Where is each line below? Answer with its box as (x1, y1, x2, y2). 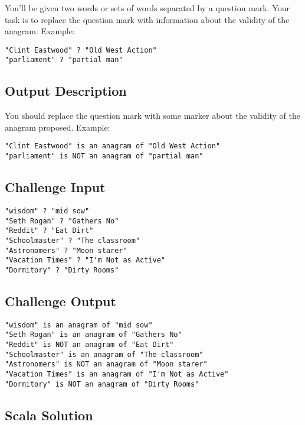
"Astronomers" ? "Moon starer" (5, 246, 127, 255)
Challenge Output (5, 291, 116, 310)
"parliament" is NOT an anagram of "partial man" (5, 152, 204, 161)
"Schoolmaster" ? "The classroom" (5, 236, 140, 245)
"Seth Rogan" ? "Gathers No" (5, 216, 119, 225)
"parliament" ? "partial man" (5, 56, 123, 64)
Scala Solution (5, 405, 93, 424)
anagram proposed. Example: (5, 121, 110, 133)
